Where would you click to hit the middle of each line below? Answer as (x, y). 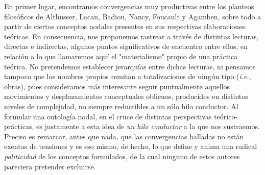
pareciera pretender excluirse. (50, 166)
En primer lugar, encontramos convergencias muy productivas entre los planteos (129, 6)
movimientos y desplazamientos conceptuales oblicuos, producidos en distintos (126, 96)
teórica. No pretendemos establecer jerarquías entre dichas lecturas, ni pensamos (130, 66)
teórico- (226, 116)
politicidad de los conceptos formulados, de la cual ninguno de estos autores (122, 156)
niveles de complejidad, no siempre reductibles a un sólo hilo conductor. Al (121, 106)
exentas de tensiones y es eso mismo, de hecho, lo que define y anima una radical (131, 146)
